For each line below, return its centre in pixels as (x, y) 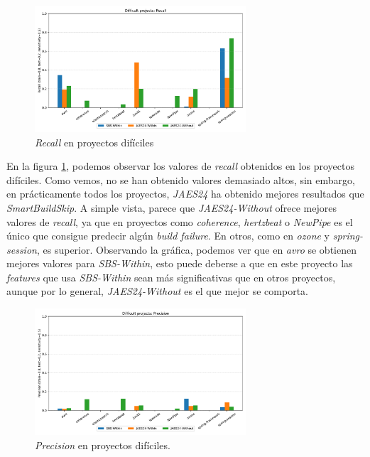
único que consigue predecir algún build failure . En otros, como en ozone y (168, 236)
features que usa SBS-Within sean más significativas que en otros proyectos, (171, 277)
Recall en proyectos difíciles (94, 142)
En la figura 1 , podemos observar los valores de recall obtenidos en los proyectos (180, 166)
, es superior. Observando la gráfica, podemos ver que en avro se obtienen (196, 249)
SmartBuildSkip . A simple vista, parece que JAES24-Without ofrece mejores (172, 207)
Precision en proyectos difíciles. (103, 445)
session (22, 249)
